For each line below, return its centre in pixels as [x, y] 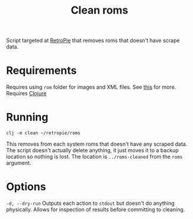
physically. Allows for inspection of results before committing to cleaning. [96, 210]
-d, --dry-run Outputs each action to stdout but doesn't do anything [90, 203]
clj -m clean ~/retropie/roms [44, 133]
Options [26, 187]
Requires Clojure [26, 94]
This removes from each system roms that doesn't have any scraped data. [97, 144]
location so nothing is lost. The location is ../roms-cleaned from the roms [94, 157]
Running [27, 117]
